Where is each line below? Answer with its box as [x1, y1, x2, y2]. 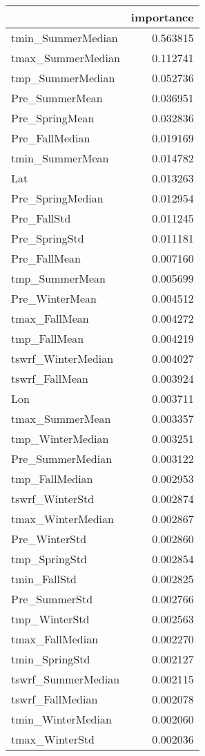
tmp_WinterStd [11, 611, 90, 627]
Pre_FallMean [11, 250, 81, 266]
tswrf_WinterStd [11, 491, 95, 507]
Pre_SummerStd [11, 591, 93, 607]
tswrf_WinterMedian [11, 350, 114, 366]
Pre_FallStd [11, 210, 71, 226]
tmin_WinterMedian [11, 711, 112, 727]
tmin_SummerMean [11, 150, 109, 166]
